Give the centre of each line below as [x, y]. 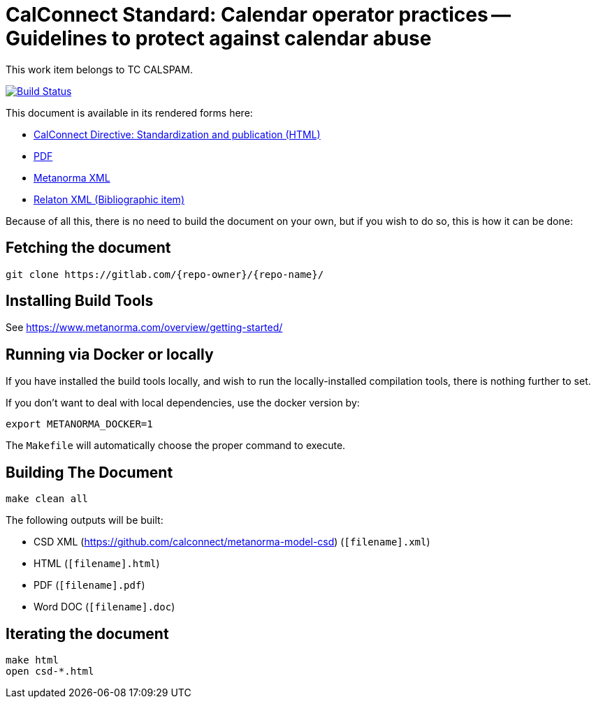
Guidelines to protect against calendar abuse [219, 38]
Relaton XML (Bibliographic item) [109, 199]
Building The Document [89, 472]
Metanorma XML [72, 177]
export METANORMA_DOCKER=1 [79, 424]
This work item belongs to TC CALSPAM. [99, 69]
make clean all [47, 499]
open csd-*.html [50, 671]
